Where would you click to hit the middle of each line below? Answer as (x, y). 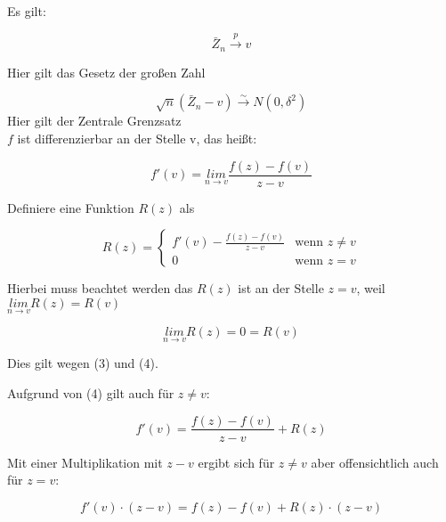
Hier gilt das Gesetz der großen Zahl (106, 72)
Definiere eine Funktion (71, 207)
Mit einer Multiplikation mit (85, 462)
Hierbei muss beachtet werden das (100, 288)
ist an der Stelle (281, 288)
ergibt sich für (236, 462)
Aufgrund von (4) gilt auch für (91, 392)
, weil (371, 288)
